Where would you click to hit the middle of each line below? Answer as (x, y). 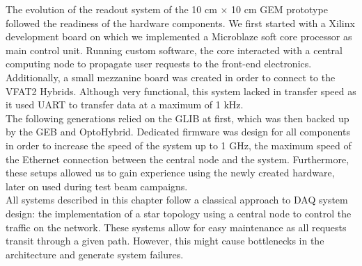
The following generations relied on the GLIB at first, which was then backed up (178, 118)
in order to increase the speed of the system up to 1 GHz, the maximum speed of (179, 145)
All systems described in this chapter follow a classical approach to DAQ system (177, 200)
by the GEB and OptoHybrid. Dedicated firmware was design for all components (178, 132)
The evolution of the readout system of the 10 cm (111, 9)
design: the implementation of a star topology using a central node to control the (179, 213)
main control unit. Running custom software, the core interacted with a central (174, 50)
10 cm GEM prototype (280, 9)
